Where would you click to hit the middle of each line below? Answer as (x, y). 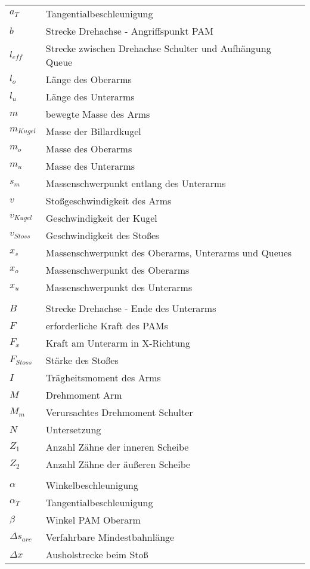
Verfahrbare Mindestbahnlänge (110, 537)
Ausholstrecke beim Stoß (97, 554)
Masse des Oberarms (89, 149)
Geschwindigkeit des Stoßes (103, 235)
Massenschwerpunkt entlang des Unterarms (136, 183)
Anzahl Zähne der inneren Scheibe (117, 447)
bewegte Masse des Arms (98, 114)
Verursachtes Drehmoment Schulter (119, 412)
